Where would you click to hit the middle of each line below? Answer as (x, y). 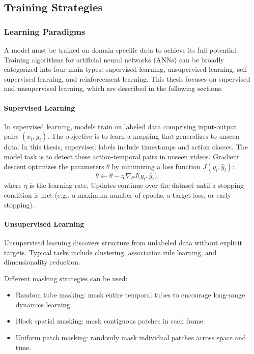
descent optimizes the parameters (54, 166)
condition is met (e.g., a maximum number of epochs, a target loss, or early (118, 194)
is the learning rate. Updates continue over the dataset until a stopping (137, 185)
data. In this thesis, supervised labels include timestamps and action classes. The (126, 147)
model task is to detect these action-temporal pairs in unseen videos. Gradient (122, 156)
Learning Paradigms (45, 31)
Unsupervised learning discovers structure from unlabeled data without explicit (123, 242)
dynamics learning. (44, 304)
